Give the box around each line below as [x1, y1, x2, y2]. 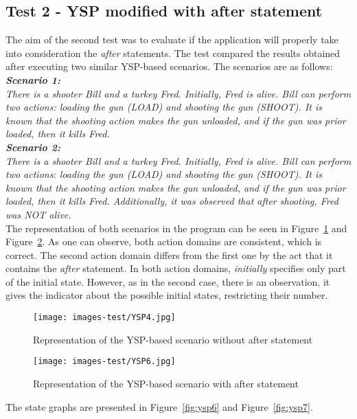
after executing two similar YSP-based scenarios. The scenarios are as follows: [5, 59, 333, 73]
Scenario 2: [5, 139, 60, 154]
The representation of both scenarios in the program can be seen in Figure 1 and [5, 220, 347, 235]
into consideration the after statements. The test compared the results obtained [5, 45, 341, 60]
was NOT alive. [5, 207, 71, 221]
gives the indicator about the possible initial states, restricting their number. [5, 288, 328, 302]
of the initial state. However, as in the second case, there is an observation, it [5, 274, 330, 288]
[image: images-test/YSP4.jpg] [33, 313, 176, 323]
